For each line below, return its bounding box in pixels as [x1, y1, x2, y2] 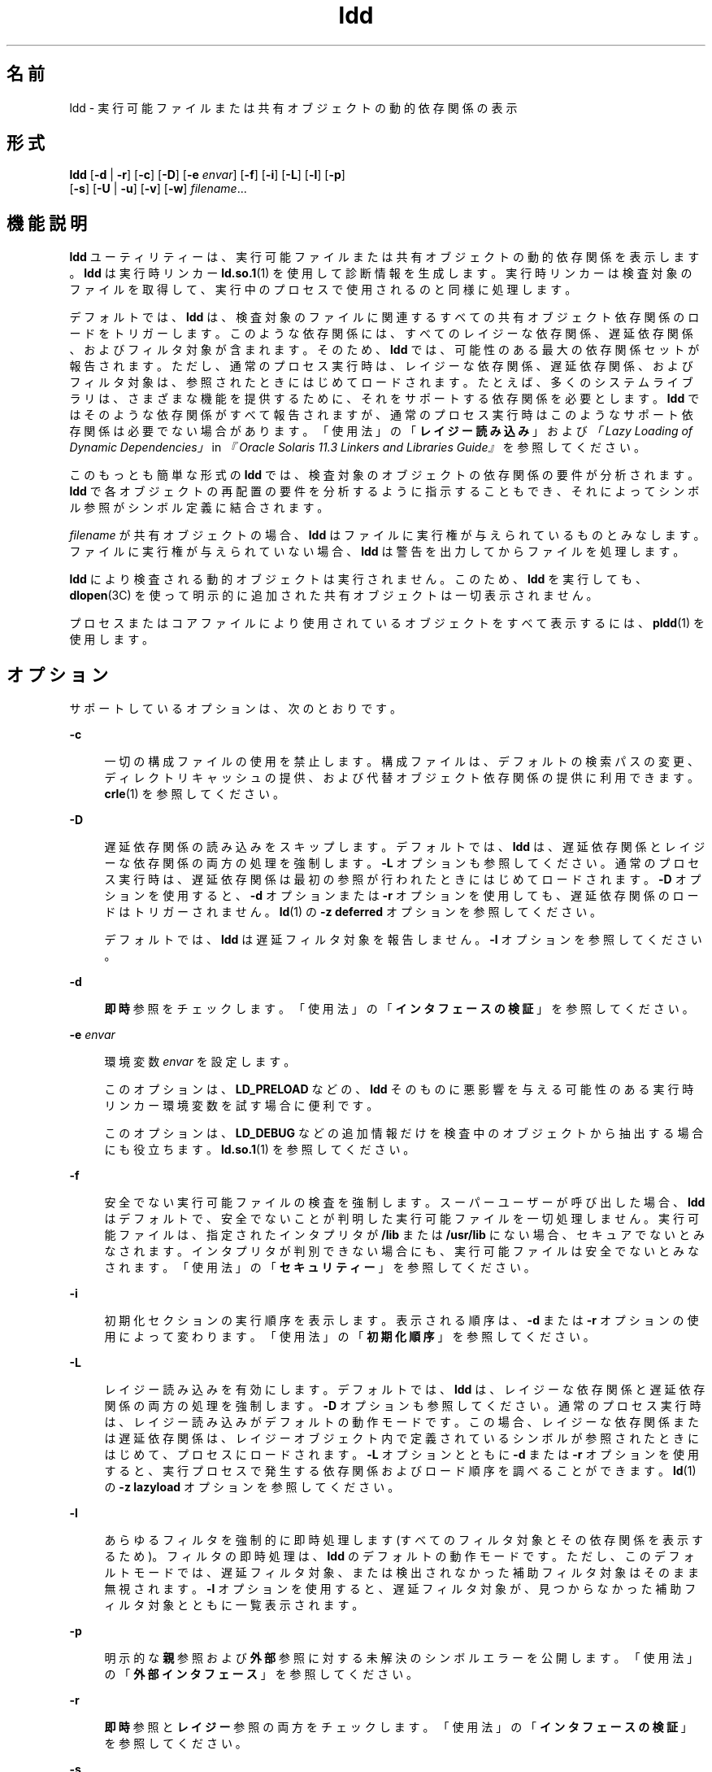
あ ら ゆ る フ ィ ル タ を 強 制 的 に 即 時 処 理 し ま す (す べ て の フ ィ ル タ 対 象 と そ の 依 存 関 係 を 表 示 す [104, 1533, 703, 1547]
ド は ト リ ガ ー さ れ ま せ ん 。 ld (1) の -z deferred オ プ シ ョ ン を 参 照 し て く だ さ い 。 [104, 905, 602, 919]
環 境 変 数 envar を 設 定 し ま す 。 [104, 1054, 296, 1069]
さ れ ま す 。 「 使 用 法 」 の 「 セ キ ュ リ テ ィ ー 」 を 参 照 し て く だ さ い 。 [104, 1260, 536, 1275]
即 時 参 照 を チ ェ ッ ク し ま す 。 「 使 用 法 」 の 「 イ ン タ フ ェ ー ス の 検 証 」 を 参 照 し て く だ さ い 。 [104, 1002, 694, 1016]
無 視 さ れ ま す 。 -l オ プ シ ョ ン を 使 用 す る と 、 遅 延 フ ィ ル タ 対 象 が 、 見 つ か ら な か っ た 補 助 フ [104, 1582, 697, 1596]
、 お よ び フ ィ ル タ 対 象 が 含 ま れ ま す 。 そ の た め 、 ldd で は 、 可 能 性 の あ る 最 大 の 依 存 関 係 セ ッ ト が [69, 343, 700, 357]
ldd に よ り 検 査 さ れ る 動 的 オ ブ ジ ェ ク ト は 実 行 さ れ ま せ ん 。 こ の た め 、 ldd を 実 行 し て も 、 [69, 572, 647, 587]
